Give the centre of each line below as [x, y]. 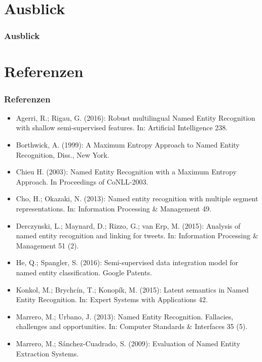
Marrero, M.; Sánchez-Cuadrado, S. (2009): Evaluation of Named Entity [128, 343]
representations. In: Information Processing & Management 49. [114, 208]
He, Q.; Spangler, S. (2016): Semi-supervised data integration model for [127, 262]
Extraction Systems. [47, 353]
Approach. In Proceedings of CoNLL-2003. [82, 181]
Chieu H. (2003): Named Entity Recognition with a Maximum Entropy [126, 172]
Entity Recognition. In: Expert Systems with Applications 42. [112, 299]
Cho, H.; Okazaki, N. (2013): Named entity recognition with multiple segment [137, 198]
